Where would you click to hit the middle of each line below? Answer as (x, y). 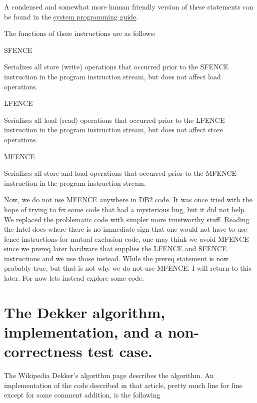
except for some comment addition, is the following (82, 395)
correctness (43, 351)
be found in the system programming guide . (71, 16)
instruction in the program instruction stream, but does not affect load (112, 76)
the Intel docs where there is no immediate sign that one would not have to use (126, 229)
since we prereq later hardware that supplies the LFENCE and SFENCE (115, 248)
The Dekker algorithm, (85, 312)
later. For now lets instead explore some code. (74, 278)
